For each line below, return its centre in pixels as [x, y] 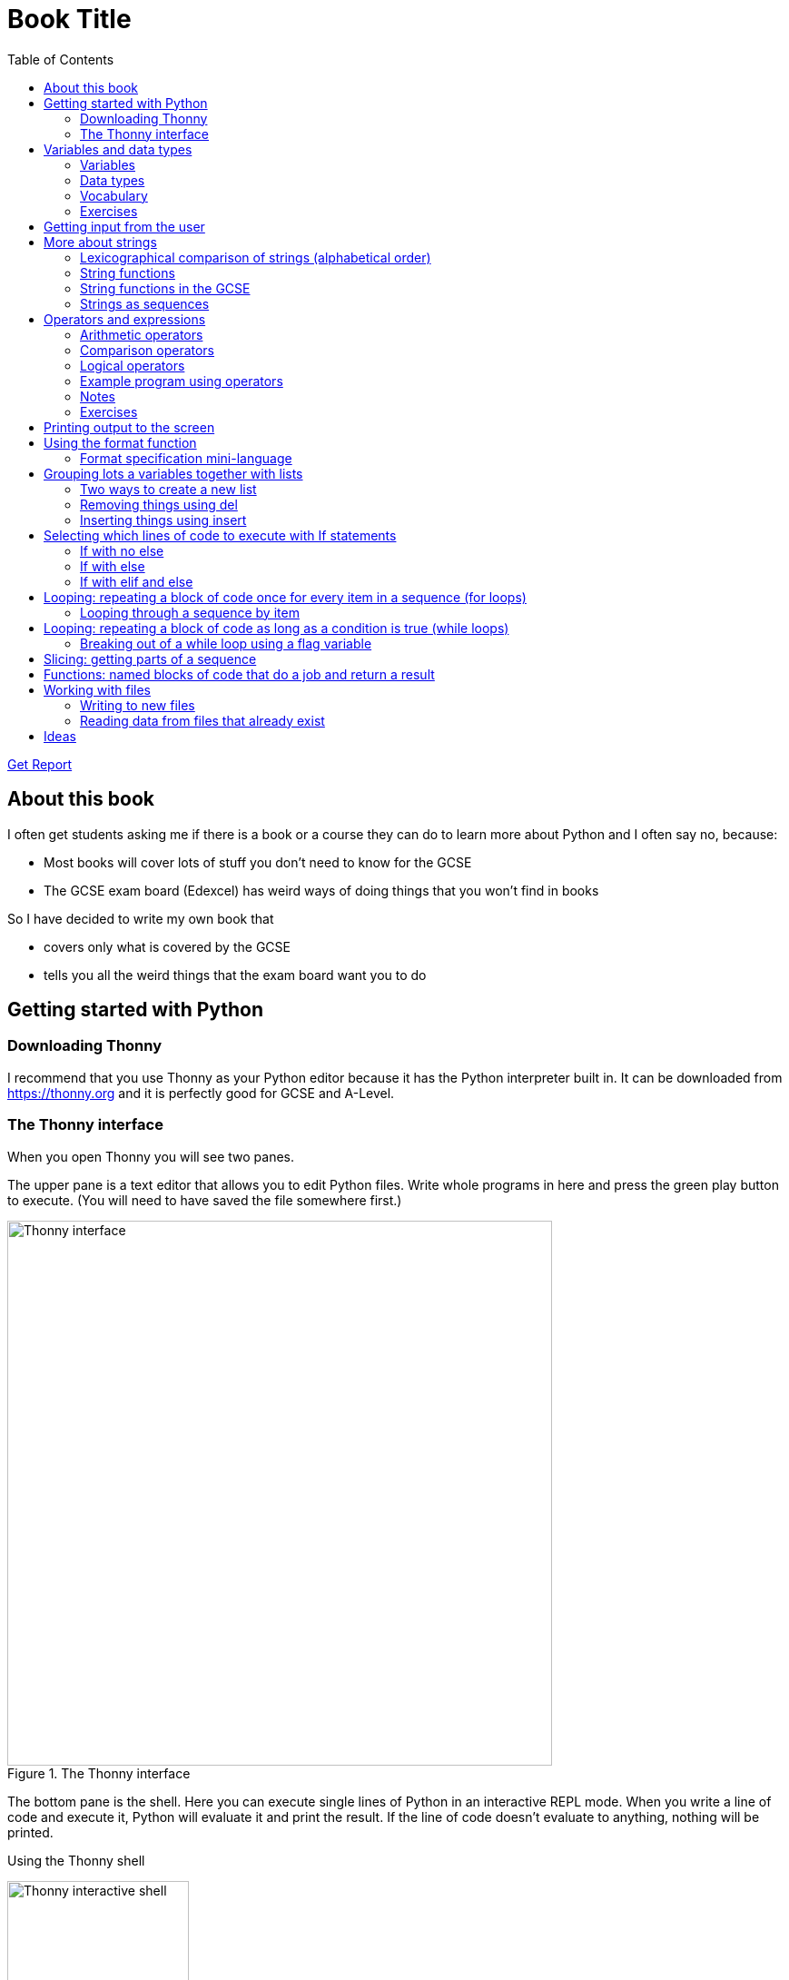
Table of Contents [61, 59]
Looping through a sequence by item [190, 612]
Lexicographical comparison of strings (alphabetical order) [256, 257]
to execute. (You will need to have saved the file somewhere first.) [205, 1200]
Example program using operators [182, 381]
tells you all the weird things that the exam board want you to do [235, 975]
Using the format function [120, 442]
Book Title [69, 19]
